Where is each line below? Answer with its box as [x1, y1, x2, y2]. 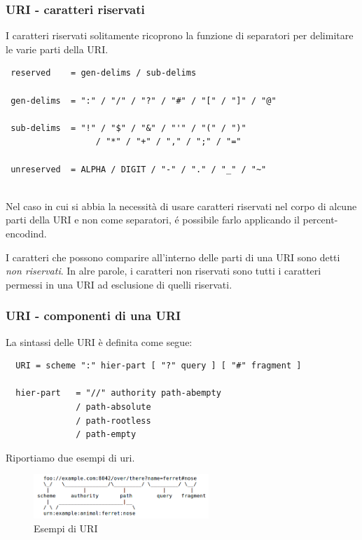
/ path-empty [76, 429, 137, 440]
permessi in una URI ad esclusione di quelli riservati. [6, 277, 232, 291]
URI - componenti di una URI [6, 307, 181, 324]
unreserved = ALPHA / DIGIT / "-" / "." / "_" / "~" [11, 164, 267, 174]
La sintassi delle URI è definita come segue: [6, 334, 193, 349]
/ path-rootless [76, 415, 151, 426]
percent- [302, 212, 338, 227]
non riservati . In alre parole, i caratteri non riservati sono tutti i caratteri [6, 263, 321, 278]
